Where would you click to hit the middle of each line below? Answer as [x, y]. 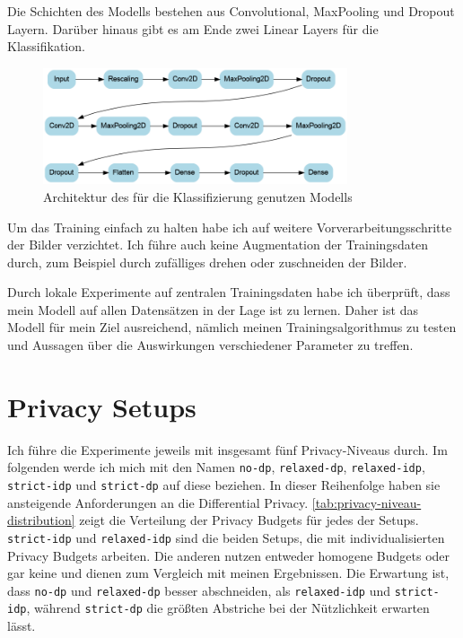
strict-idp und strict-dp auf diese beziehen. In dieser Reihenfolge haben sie [224, 485]
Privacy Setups [102, 406]
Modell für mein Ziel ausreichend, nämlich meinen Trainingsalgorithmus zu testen [232, 327]
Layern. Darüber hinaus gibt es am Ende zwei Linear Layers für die [193, 28]
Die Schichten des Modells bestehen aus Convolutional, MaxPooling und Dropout [231, 11]
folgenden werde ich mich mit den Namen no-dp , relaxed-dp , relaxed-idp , [216, 467]
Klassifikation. [46, 46]
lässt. [22, 626]
